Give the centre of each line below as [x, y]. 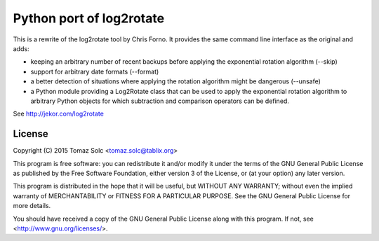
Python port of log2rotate [89, 18]
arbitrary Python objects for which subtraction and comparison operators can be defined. [160, 101]
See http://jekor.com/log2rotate [59, 114]
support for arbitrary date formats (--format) [95, 71]
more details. [32, 206]
